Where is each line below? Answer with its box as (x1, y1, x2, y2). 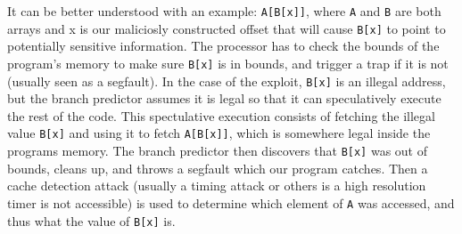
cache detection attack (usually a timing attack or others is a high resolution (7, 176, 426, 195)
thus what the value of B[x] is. (7, 211, 176, 230)
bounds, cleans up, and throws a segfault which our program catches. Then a (7, 158, 428, 177)
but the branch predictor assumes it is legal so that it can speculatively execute (7, 89, 441, 108)
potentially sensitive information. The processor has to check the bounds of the (7, 36, 440, 55)
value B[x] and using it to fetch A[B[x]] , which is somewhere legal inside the (7, 124, 431, 142)
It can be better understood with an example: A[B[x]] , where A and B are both (7, 2, 441, 20)
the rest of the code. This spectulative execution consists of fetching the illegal (7, 106, 435, 125)
